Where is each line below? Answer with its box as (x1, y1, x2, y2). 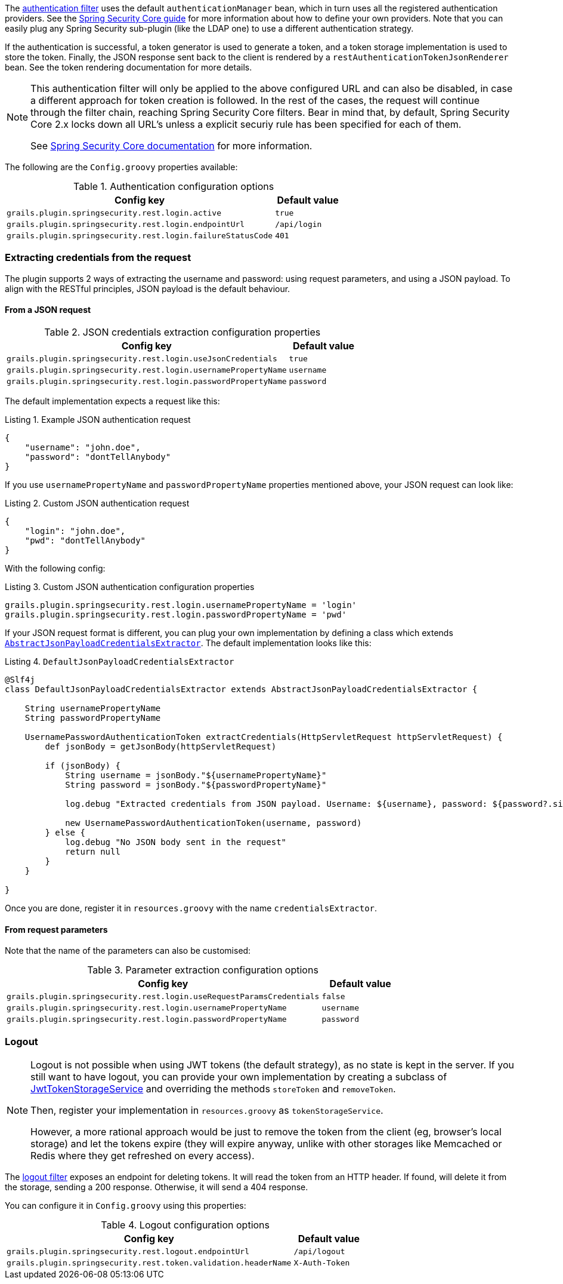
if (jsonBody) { (45, 760, 120, 770)
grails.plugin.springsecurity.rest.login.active (7, 208, 222, 217)
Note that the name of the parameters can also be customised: (5, 945, 251, 956)
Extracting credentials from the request (5, 251, 191, 264)
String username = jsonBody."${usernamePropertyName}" (65, 770, 327, 780)
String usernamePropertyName (24, 703, 161, 713)
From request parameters (5, 924, 108, 935)
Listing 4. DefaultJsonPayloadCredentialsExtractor (5, 656, 234, 666)
